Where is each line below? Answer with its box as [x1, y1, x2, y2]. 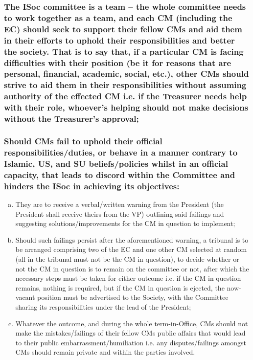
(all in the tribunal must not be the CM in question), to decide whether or [15, 253, 239, 264]
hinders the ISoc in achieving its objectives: [4, 180, 180, 192]
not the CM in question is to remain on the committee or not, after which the [15, 263, 249, 273]
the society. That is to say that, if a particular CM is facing [4, 45, 244, 57]
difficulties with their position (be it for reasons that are [4, 56, 231, 68]
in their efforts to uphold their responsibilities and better [4, 34, 235, 46]
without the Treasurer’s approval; [4, 112, 139, 125]
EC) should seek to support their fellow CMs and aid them [4, 22, 242, 35]
